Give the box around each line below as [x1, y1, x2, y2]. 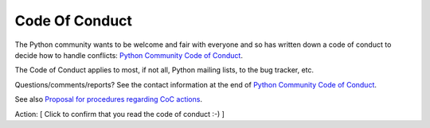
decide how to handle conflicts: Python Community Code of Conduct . [14, 50, 243, 60]
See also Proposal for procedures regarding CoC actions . [14, 95, 203, 104]
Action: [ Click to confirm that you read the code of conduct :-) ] [14, 109, 225, 118]
